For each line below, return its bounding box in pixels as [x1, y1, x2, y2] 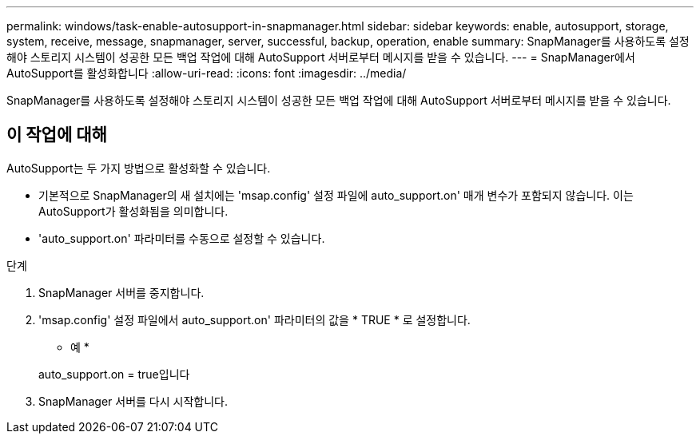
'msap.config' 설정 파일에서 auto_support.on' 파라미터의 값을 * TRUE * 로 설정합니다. [38, 312, 471, 327]
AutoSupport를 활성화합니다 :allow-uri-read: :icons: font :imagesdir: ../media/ [6, 66, 407, 80]
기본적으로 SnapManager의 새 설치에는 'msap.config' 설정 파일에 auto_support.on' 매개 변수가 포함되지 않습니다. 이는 [38, 188, 634, 202]
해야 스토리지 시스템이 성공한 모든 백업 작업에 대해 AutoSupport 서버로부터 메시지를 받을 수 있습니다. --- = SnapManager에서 [6, 50, 635, 64]
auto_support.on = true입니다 [38, 367, 190, 381]
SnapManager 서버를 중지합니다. [38, 285, 205, 299]
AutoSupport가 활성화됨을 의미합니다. [38, 204, 229, 218]
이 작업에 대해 [6, 125, 107, 145]
